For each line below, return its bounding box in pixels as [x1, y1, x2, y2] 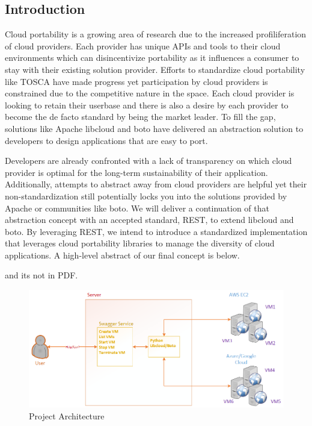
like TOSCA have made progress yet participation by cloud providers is [5, 75, 268, 87]
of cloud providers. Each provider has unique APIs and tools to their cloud [5, 39, 281, 52]
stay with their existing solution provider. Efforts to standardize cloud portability [5, 63, 305, 75]
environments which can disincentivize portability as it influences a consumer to [5, 51, 299, 64]
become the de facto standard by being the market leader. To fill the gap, [5, 110, 276, 123]
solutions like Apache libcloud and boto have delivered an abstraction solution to [5, 122, 304, 134]
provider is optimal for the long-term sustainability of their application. [5, 166, 268, 178]
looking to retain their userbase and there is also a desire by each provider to [5, 98, 289, 111]
